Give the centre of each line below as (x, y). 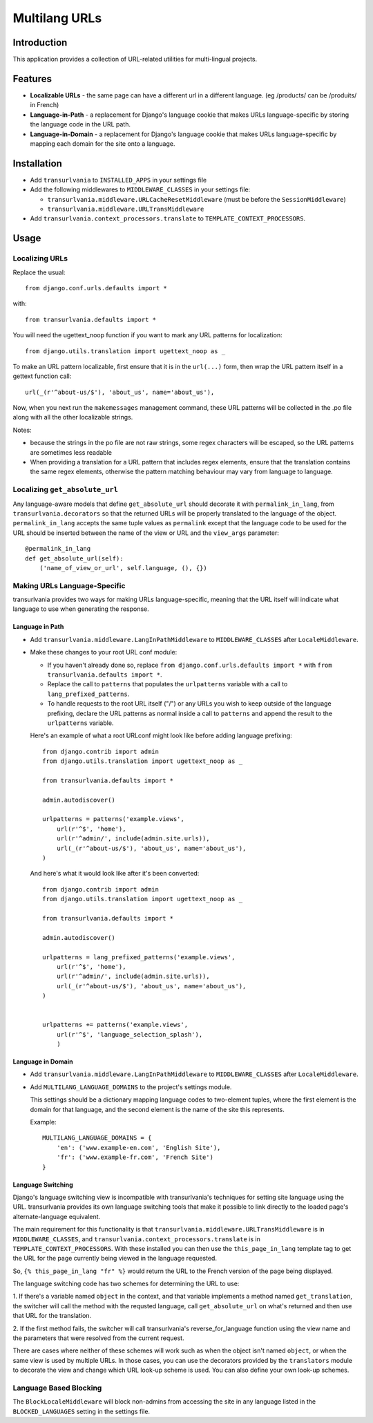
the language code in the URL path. (80, 124)
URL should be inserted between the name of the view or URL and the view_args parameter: (146, 533)
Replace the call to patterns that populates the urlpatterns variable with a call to (168, 684)
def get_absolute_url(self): (74, 558)
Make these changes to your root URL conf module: (104, 652)
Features (32, 78)
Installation (37, 163)
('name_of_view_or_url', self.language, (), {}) (123, 568)
